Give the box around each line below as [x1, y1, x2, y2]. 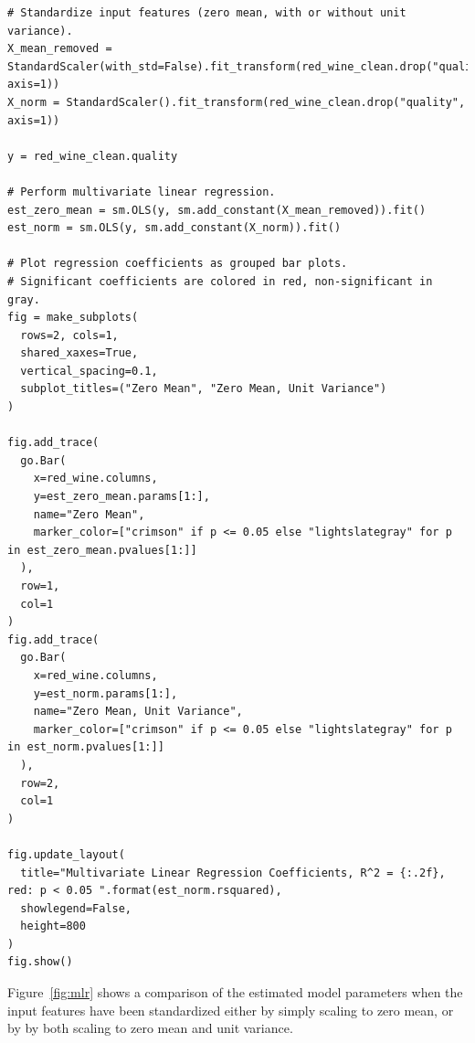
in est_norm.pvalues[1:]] [7, 740, 164, 754]
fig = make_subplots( [7, 311, 139, 325]
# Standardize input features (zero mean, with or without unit [7, 6, 406, 19]
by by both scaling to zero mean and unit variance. [7, 1018, 293, 1038]
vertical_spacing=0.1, [20, 364, 158, 378]
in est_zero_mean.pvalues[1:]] [7, 543, 197, 557]
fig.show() [7, 955, 73, 969]
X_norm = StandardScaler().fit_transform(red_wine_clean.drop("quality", [7, 95, 466, 109]
